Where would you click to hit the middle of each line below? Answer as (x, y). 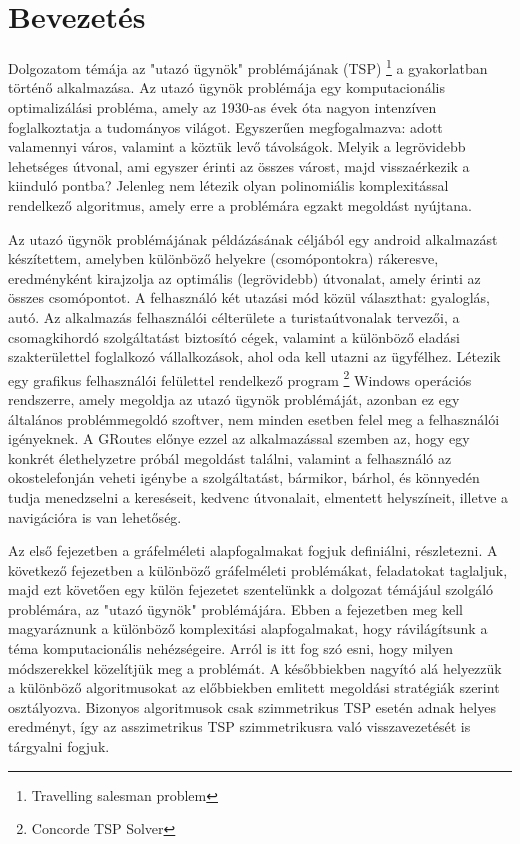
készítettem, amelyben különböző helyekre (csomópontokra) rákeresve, (223, 258)
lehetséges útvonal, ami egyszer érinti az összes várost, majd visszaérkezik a (239, 165)
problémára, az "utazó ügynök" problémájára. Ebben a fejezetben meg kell (235, 608)
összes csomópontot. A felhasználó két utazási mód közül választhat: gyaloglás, (249, 297)
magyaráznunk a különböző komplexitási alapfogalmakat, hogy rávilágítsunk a (248, 628)
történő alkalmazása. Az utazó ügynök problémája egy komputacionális (226, 87)
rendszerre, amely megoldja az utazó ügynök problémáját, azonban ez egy (234, 398)
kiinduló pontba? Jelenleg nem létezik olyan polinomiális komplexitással (228, 185)
